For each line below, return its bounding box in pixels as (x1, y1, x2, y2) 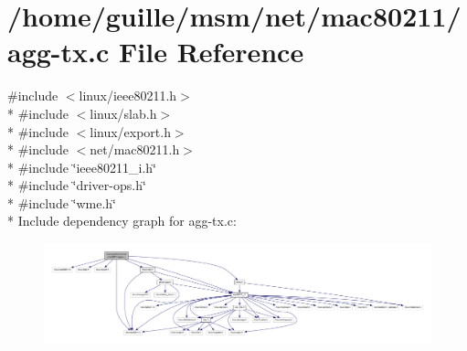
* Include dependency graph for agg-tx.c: (7, 211, 237, 230)
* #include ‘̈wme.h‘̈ (7, 193, 117, 212)
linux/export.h (90, 122, 171, 141)
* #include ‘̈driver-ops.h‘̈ (7, 175, 146, 195)
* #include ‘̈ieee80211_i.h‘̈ (7, 157, 156, 176)
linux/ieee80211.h (79, 86, 177, 105)
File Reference (119, 33, 304, 70)
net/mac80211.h (90, 140, 180, 159)
